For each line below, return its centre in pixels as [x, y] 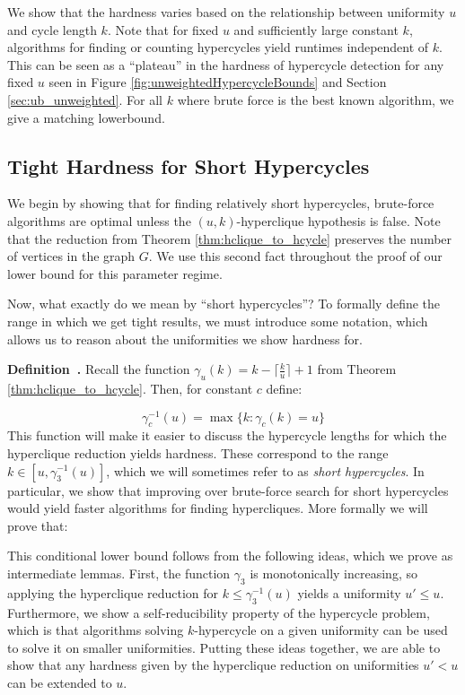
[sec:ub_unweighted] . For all [85, 99]
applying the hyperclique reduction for [113, 592]
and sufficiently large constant [316, 29]
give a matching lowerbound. [86, 117]
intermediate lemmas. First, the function [119, 573]
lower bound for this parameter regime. [115, 273]
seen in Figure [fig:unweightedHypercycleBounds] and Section [218, 82]
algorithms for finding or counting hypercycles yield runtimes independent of [218, 47]
